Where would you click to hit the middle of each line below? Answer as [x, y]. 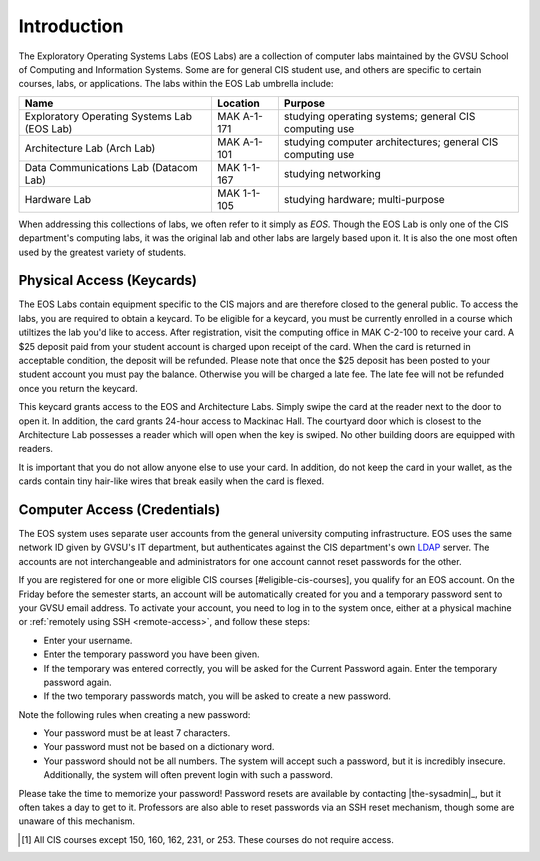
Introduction [71, 26]
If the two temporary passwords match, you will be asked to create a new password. [217, 696]
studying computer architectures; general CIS [391, 142]
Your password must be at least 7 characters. [137, 733]
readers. [36, 449]
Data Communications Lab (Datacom [111, 167]
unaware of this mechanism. [76, 821]
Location [238, 103]
